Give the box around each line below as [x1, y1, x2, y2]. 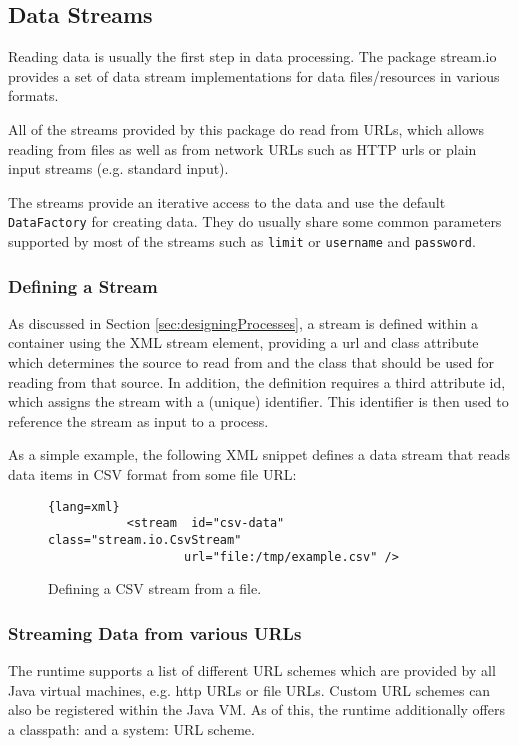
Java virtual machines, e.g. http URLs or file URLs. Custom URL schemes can [8, 679, 491, 700]
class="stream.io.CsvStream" [48, 532, 242, 547]
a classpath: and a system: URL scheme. [8, 718, 255, 739]
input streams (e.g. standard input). [8, 158, 229, 179]
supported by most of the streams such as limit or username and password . [8, 231, 476, 252]
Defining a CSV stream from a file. [48, 578, 262, 599]
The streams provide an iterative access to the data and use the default [8, 191, 446, 212]
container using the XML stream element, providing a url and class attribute [8, 332, 479, 353]
